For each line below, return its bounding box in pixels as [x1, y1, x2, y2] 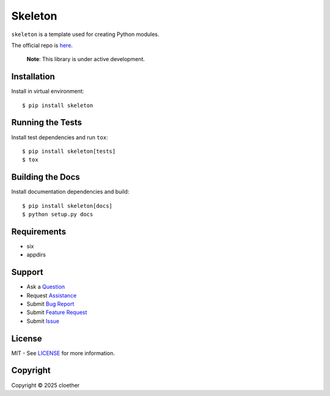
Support [11, 267, 43, 277]
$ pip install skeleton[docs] [22, 202, 113, 209]
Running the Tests [11, 117, 82, 128]
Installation [11, 71, 55, 82]
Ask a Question [26, 283, 65, 290]
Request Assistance [26, 291, 77, 299]
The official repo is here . [11, 42, 73, 49]
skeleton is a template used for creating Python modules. [11, 31, 159, 38]
